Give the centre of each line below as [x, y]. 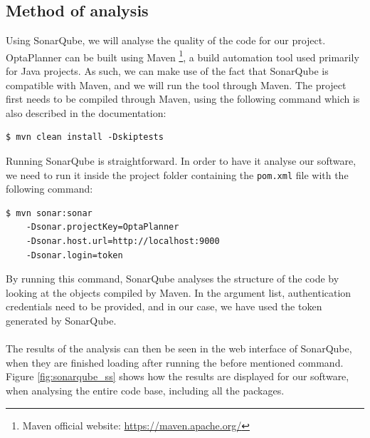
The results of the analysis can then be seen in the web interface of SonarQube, [179, 348]
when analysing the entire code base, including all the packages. [145, 390]
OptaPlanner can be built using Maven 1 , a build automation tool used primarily [183, 56]
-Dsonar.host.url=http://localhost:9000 [123, 241]
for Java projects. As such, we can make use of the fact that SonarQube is [167, 71]
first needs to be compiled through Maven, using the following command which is [183, 99]
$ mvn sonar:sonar [49, 213]
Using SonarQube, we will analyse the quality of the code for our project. [166, 40]
